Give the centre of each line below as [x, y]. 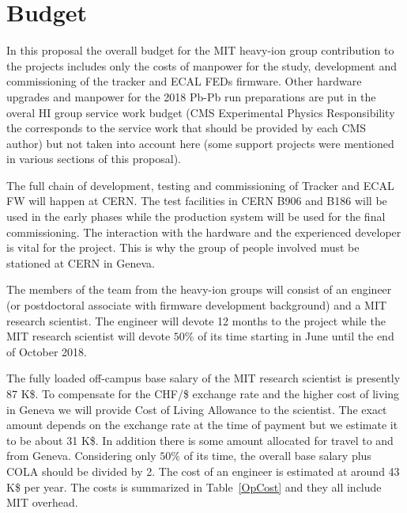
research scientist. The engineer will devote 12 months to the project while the [196, 320]
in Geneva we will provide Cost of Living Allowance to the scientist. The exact [197, 409]
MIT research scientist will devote [89, 336]
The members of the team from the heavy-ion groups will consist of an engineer [199, 289]
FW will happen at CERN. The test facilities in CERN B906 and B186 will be [197, 201]
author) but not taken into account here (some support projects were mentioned [200, 143]
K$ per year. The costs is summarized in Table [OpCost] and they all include [194, 486]
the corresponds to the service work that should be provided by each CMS [187, 128]
